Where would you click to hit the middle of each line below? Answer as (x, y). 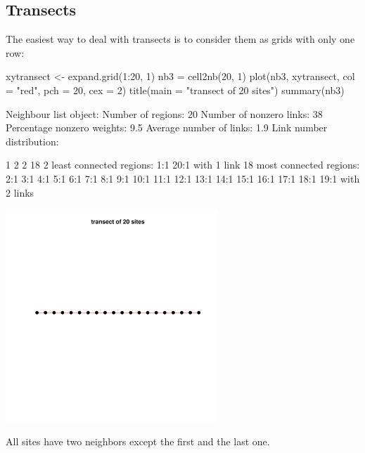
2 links (20, 192)
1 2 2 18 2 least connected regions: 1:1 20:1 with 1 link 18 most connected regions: (183, 165)
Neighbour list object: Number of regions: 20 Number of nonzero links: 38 (164, 113)
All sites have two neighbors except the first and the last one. (138, 441)
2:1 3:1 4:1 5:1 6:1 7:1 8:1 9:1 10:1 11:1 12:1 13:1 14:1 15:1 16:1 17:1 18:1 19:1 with (183, 178)
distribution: (32, 141)
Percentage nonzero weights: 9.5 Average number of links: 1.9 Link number (167, 127)
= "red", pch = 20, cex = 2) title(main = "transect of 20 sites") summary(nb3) (175, 90)
